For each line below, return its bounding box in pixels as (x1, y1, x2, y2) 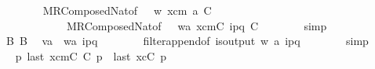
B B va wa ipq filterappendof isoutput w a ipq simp (5, 33, 369, 49)
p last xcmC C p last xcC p (15, 47, 166, 64)
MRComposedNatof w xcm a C (42, 2, 212, 18)
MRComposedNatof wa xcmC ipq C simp (66, 17, 327, 33)
